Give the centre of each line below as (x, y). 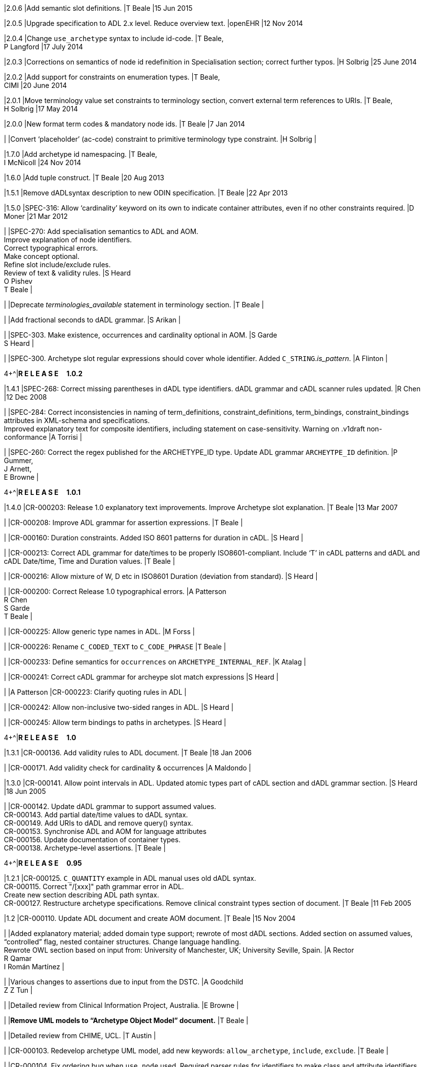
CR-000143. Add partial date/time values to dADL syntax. (96, 815)
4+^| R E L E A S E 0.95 (43, 863)
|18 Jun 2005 (25, 791)
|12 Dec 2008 (25, 397)
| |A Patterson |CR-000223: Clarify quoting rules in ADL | (95, 692)
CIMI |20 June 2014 (36, 85)
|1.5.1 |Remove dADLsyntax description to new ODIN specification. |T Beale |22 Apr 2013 (146, 193)
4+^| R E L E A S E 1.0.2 (43, 373)
